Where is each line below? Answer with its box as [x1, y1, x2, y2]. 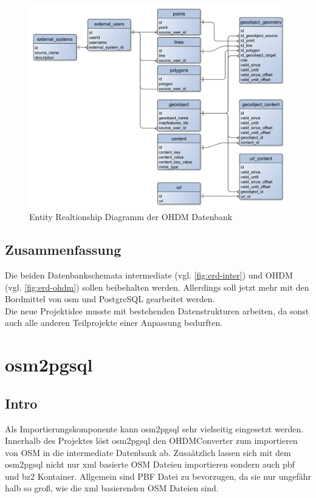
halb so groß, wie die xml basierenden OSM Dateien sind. [5, 482, 219, 494]
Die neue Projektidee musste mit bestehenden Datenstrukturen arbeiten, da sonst [5, 304, 309, 317]
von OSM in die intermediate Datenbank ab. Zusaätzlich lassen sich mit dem [5, 446, 291, 458]
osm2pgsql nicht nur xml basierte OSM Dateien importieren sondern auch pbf [5, 458, 295, 471]
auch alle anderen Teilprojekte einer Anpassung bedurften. [5, 316, 223, 329]
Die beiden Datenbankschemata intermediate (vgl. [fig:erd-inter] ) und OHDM [5, 268, 293, 281]
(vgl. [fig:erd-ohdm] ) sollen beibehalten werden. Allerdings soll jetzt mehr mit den [5, 280, 309, 293]
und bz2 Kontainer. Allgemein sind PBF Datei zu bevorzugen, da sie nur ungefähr [5, 469, 311, 482]
